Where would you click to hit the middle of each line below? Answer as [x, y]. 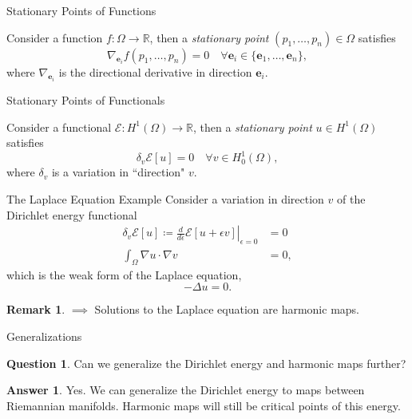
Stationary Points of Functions [81, 10]
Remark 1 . [36, 309]
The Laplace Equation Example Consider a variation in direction [165, 198]
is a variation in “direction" [118, 172]
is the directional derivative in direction [155, 71]
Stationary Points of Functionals [86, 100]
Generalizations [44, 336]
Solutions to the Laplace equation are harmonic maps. [227, 309]
